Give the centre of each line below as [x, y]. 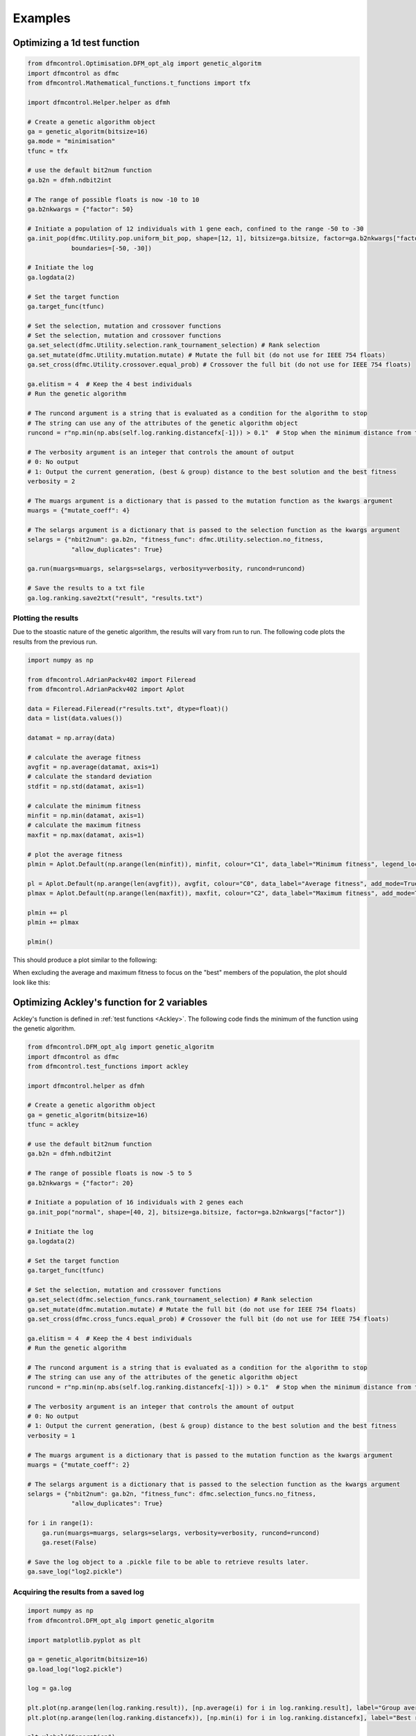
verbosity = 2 [51, 481]
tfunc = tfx [48, 151]
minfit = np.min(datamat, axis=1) [86, 816]
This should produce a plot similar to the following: [85, 960]
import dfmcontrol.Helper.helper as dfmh [99, 102]
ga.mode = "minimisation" [71, 141]
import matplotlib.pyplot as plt [84, 1640]
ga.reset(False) [69, 1543]
